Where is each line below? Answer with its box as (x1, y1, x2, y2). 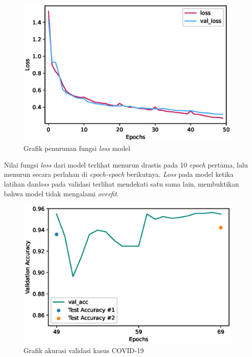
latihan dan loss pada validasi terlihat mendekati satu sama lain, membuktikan (4, 178, 239, 189)
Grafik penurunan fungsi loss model (23, 143, 131, 153)
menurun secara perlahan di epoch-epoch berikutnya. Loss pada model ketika (4, 169, 234, 179)
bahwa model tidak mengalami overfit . (4, 188, 119, 198)
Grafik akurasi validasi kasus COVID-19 (23, 345, 144, 356)
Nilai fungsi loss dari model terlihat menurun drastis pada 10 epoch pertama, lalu (4, 159, 248, 169)
